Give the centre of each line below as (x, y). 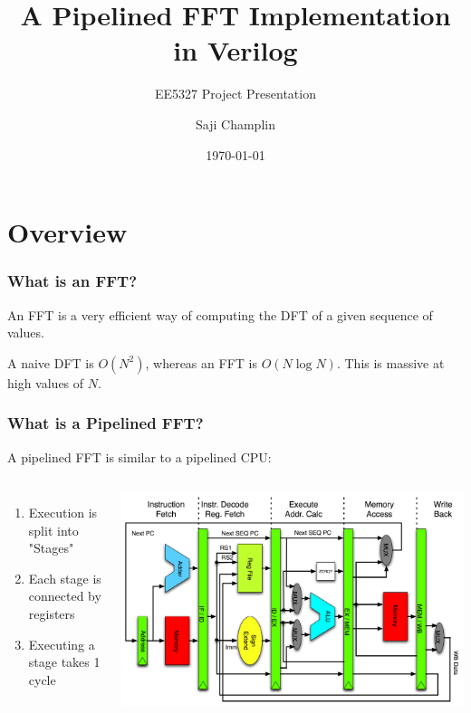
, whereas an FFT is (201, 362)
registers (52, 614)
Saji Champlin (235, 124)
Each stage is (65, 578)
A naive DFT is (51, 362)
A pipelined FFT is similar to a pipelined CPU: (139, 456)
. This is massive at (390, 362)
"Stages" (51, 548)
